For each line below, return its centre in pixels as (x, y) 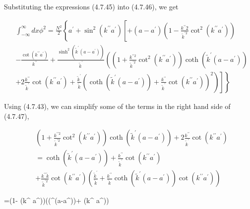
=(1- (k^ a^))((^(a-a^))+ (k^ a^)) (57, 200)
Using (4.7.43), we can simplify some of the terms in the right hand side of (117, 106)
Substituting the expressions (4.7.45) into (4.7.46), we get (91, 6)
